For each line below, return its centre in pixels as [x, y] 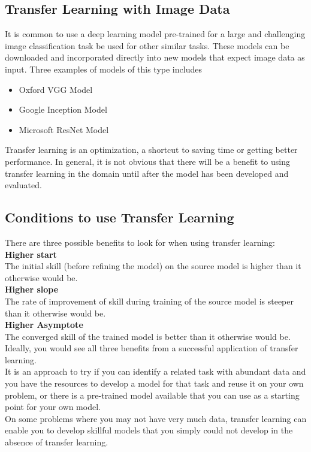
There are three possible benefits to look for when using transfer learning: [140, 242]
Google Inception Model [63, 109]
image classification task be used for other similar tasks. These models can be [147, 45]
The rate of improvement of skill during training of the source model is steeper [149, 301]
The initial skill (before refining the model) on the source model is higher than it [153, 266]
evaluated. [23, 185]
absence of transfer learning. [57, 442]
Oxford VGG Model [56, 89]
